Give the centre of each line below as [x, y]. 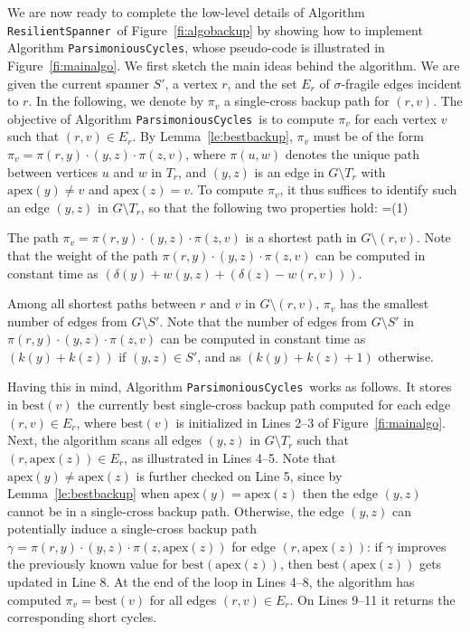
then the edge [340, 493]
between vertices [53, 171]
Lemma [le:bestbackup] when [89, 493]
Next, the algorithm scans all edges [104, 440]
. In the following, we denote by [116, 101]
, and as [219, 356]
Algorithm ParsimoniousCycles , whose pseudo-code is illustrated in [196, 47]
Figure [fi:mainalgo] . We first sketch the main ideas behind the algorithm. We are [234, 65]
